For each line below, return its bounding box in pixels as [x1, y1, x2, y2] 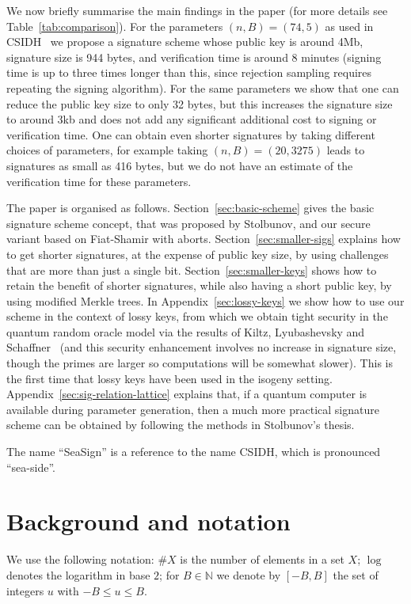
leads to [326, 142, 365, 158]
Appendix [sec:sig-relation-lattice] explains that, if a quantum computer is [6, 386, 367, 402]
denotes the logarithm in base [6, 566, 150, 583]
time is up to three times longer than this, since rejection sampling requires [6, 64, 372, 81]
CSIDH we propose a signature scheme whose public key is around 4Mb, [6, 33, 363, 50]
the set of [333, 566, 379, 583]
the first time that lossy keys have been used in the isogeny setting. [6, 370, 333, 386]
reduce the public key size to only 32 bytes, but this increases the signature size [6, 95, 393, 112]
